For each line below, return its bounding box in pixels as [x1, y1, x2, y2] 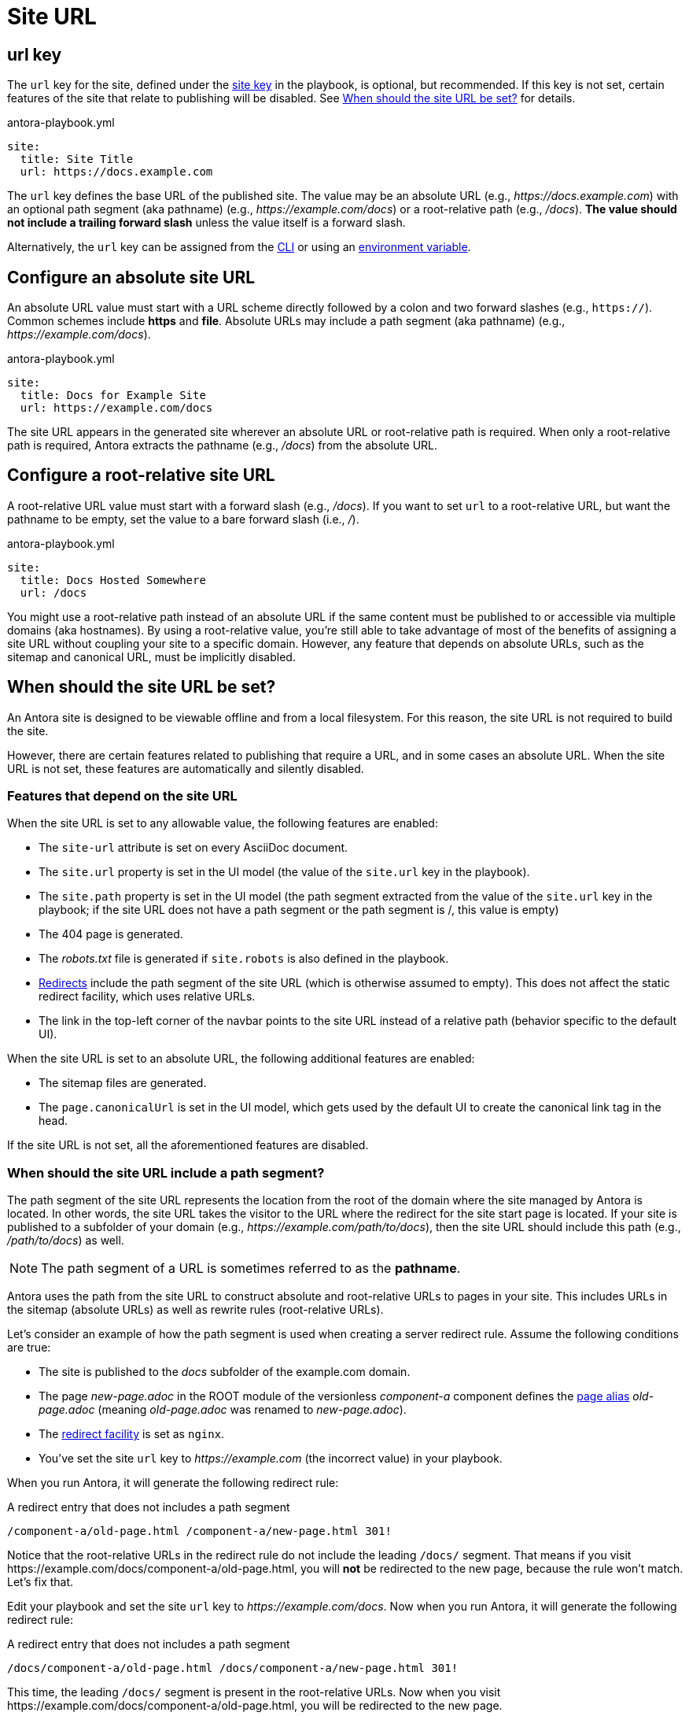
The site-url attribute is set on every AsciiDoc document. [39, 841, 348, 855]
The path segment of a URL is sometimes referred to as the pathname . [41, 1260, 461, 1277]
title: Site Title [20, 153, 134, 166]
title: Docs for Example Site [20, 389, 206, 402]
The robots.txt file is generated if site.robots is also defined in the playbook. [39, 952, 449, 966]
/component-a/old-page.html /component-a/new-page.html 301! [7, 1525, 392, 1538]
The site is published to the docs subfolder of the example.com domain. [39, 1365, 411, 1379]
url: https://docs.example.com [20, 165, 213, 179]
